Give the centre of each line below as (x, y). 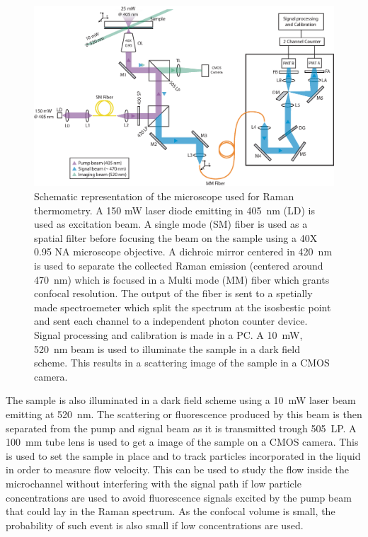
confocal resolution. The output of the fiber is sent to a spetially (173, 293)
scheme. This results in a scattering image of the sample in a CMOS (182, 363)
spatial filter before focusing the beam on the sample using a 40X (176, 237)
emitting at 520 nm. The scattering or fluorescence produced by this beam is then (184, 414)
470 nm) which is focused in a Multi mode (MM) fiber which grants (182, 279)
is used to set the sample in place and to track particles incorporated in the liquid (183, 455)
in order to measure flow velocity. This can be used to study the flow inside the (178, 469)
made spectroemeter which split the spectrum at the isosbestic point (183, 307)
